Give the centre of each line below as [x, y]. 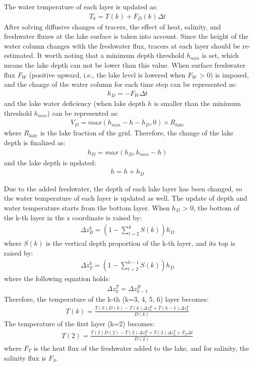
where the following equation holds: [57, 278]
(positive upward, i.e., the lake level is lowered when [107, 74]
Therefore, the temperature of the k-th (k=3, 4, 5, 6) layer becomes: [106, 299]
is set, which [220, 55]
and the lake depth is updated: [50, 162]
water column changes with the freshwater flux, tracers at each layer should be [122, 45]
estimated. [20, 55]
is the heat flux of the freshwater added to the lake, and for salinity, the [141, 348]
